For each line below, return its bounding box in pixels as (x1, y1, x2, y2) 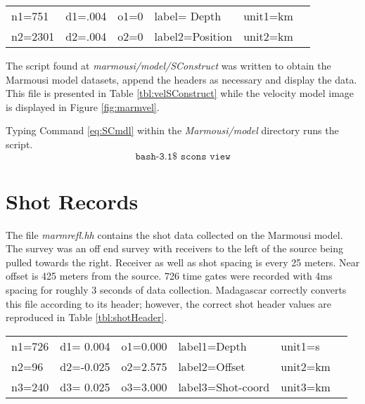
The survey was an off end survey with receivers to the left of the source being (6, 241, 344, 256)
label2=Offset (178, 358, 245, 374)
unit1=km (243, 8, 293, 24)
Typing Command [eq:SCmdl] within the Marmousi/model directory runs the (6, 123, 339, 138)
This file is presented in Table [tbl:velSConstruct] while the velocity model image (6, 86, 354, 100)
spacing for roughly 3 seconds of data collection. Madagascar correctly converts (6, 282, 347, 297)
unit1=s (281, 337, 320, 354)
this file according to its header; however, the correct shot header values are (6, 296, 331, 311)
